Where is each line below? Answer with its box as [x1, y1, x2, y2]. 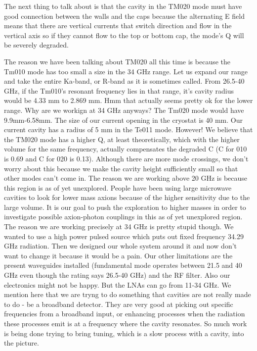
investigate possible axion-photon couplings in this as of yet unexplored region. [4, 211, 243, 222]
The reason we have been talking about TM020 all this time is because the [4, 56, 231, 66]
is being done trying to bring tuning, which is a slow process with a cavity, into [4, 328, 244, 338]
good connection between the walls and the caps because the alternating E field [4, 10, 245, 21]
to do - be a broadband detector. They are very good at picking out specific [4, 299, 233, 309]
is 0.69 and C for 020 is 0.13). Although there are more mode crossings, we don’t [4, 153, 249, 163]
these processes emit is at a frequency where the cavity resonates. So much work [4, 318, 247, 328]
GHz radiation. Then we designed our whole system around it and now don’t [4, 241, 237, 251]
